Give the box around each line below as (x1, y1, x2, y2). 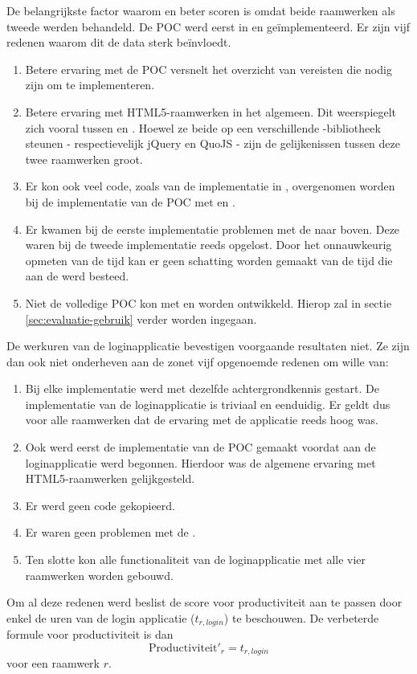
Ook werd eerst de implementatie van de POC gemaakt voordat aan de (25, 439, 376, 455)
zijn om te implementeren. (25, 76, 155, 93)
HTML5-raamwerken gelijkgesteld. (25, 470, 195, 487)
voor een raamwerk (6, 655, 100, 672)
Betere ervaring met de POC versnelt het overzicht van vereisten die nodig (25, 60, 392, 77)
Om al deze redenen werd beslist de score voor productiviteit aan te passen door (6, 594, 403, 611)
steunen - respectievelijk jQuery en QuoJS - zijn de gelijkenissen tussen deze (25, 135, 400, 152)
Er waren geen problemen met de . (25, 524, 196, 541)
